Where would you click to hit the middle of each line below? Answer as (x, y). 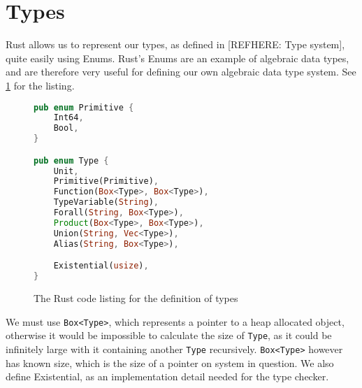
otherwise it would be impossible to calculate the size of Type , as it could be (169, 335)
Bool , (66, 128)
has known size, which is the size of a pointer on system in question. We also (170, 362)
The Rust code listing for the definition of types (136, 297)
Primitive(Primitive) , (106, 181)
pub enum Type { (71, 160)
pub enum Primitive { (84, 107)
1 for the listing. (40, 85)
